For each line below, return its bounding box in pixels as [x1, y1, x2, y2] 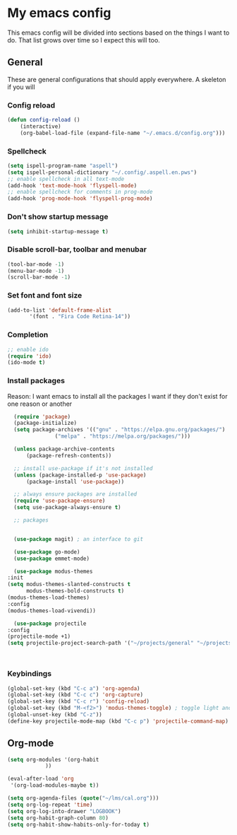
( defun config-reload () [7, 117, 80, 124]
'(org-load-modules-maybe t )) [10, 782, 99, 789]
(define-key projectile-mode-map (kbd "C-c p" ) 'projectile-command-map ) [7, 718, 229, 725]
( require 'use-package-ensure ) [13, 497, 106, 505]
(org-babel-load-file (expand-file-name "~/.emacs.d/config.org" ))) [20, 129, 226, 136]
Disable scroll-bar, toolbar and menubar [7, 245, 147, 255]
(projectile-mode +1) [7, 633, 71, 641]
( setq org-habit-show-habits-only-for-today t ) [7, 821, 150, 828]
